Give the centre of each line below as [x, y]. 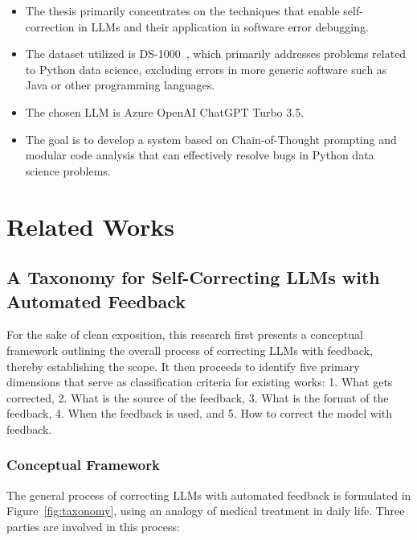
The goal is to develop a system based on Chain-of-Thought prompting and [211, 139]
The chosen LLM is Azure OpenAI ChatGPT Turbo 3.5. [165, 111]
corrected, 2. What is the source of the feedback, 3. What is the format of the [198, 397]
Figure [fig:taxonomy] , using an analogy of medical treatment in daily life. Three [206, 511]
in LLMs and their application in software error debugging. [223, 26]
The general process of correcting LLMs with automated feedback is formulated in [209, 495]
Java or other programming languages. [120, 85]
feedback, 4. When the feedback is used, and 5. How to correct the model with [200, 413]
